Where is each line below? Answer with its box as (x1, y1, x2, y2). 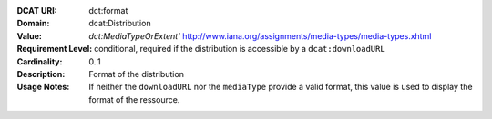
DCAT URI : (16, 5, 58, 15)
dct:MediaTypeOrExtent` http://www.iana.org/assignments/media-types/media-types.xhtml (88, 30, 432, 41)
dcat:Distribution (88, 18, 151, 29)
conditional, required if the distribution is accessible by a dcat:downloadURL (94, 44, 386, 55)
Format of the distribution (88, 68, 184, 79)
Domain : (16, 18, 50, 29)
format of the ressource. (88, 94, 180, 104)
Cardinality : (16, 55, 63, 67)
